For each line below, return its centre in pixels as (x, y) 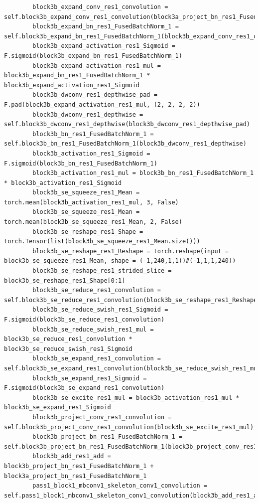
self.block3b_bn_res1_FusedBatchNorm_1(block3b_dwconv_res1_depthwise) (125, 144)
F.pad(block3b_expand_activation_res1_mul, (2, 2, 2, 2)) (102, 104)
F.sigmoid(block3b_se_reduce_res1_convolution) (84, 320)
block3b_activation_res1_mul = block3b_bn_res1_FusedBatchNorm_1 (143, 173)
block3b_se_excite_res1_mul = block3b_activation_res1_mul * (136, 398)
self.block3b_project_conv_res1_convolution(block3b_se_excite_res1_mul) (129, 427)
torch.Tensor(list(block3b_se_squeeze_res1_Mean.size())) (102, 242)
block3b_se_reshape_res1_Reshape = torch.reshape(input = (131, 251)
